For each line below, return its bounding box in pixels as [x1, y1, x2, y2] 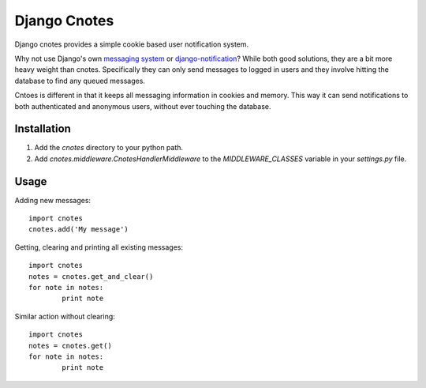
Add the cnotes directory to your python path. [34, 143, 184, 153]
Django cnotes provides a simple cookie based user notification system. [14, 40, 249, 49]
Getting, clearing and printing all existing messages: [14, 242, 184, 252]
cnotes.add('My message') [28, 225, 129, 234]
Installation [14, 122, 71, 136]
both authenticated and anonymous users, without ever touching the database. [14, 101, 271, 111]
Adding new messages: [14, 195, 91, 205]
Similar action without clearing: [14, 311, 116, 321]
